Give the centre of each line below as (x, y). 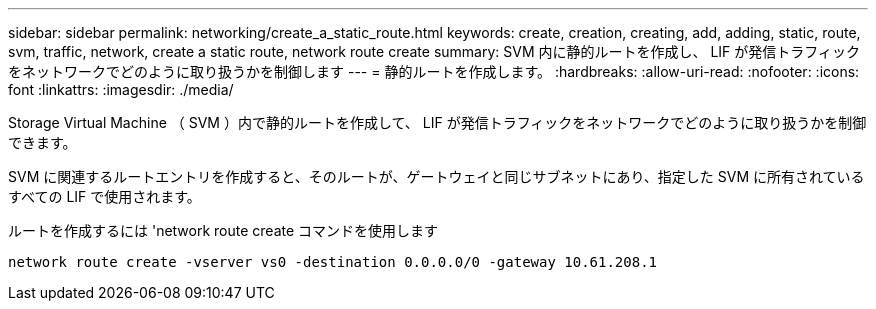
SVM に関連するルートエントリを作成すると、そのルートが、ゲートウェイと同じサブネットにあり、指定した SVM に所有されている (436, 176)
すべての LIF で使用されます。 (104, 196)
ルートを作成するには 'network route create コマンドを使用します (223, 230)
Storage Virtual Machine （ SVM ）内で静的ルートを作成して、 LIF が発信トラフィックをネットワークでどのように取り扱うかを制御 (437, 122)
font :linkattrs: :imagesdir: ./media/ (121, 89)
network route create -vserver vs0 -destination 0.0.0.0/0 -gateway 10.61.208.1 (333, 262)
